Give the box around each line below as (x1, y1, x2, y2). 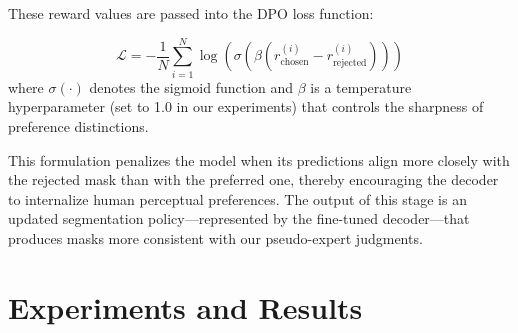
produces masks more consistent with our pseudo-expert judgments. (8, 227, 423, 248)
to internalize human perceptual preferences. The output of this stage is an (8, 188, 467, 209)
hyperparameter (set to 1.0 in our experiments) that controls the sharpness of (8, 96, 484, 117)
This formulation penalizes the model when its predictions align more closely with (8, 149, 510, 170)
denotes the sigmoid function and (89, 76, 294, 97)
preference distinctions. (8, 115, 149, 136)
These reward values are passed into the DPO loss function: (8, 3, 374, 23)
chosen (280, 56, 309, 67)
